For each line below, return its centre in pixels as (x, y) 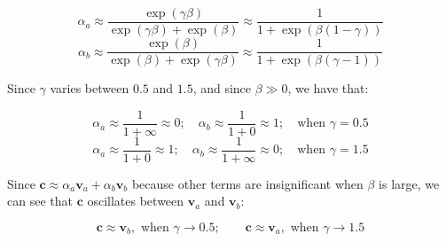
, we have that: (328, 88)
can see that (40, 201)
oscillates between (136, 201)
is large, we (409, 183)
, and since (222, 88)
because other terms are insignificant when (247, 183)
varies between (90, 88)
